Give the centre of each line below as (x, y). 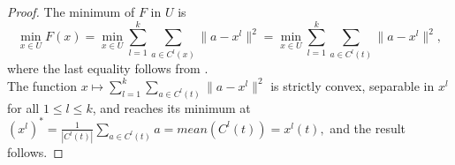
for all (23, 107)
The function (42, 85)
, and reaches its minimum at (171, 107)
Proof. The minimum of (71, 11)
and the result (368, 127)
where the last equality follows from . (108, 68)
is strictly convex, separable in (353, 85)
